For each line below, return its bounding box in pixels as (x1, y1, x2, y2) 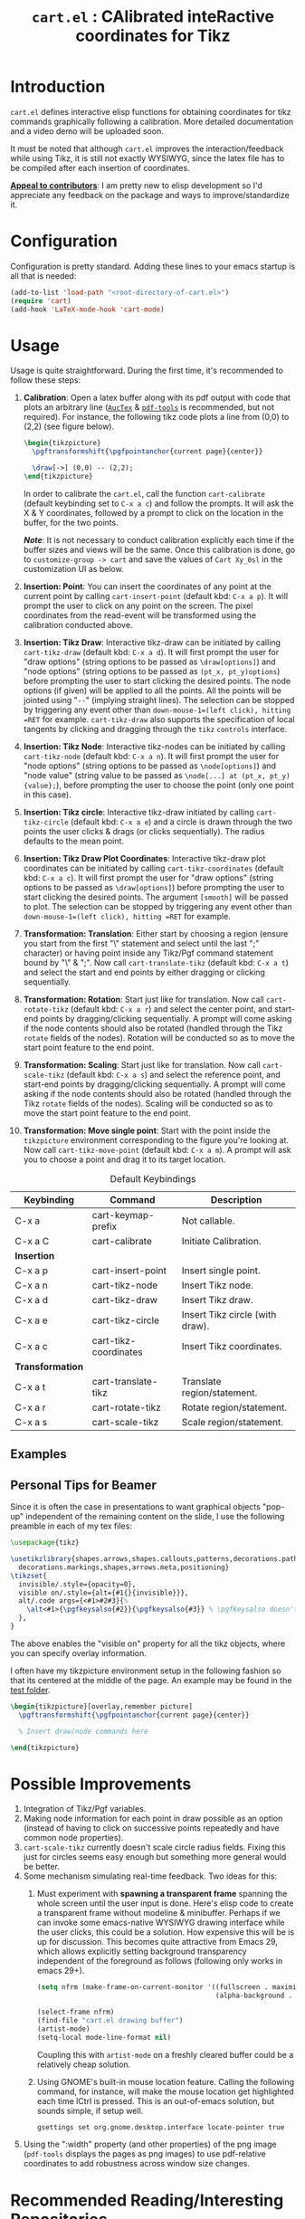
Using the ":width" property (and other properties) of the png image (23, 2138, 277, 2150)
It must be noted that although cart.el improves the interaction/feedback (10, 143, 284, 154)
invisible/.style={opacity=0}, (18, 1579, 137, 1589)
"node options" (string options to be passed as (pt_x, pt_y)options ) (23, 665, 281, 676)
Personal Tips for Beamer (10, 1477, 157, 1492)
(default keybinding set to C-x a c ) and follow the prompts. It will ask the (23, 498, 294, 509)
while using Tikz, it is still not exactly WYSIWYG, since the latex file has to (10, 152, 285, 164)
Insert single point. (181, 1264, 261, 1277)
